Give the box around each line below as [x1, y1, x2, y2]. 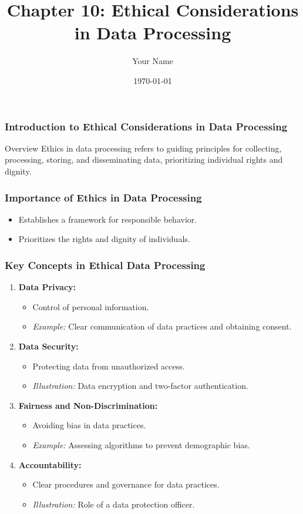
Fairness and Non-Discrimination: [18, 399, 158, 411]
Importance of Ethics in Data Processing [5, 190, 202, 204]
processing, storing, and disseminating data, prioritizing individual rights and [5, 153, 283, 166]
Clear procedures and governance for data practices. [32, 478, 220, 491]
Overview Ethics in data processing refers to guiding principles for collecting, [5, 142, 282, 154]
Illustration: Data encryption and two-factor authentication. [32, 379, 248, 392]
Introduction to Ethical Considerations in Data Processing [5, 119, 288, 133]
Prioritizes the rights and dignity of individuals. [18, 233, 190, 245]
